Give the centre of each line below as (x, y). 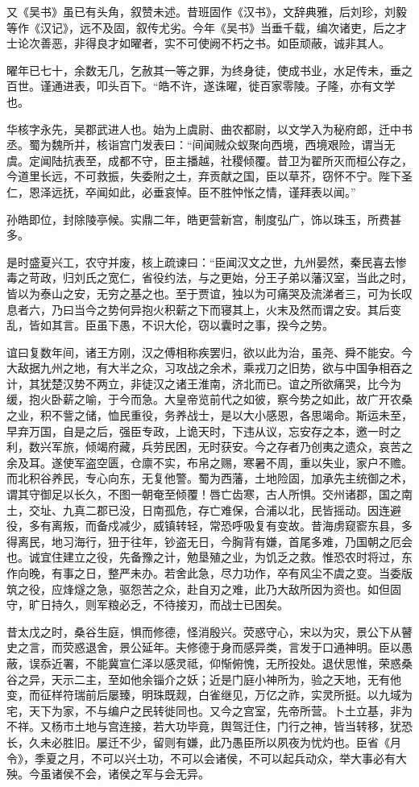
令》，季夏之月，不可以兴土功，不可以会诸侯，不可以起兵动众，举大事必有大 (207, 758)
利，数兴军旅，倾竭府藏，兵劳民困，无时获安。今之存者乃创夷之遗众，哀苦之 (209, 447)
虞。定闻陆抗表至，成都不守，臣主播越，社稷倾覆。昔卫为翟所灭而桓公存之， (209, 160)
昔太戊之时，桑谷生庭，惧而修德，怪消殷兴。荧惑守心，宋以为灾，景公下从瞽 (209, 631)
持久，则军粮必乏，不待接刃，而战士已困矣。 (170, 605)
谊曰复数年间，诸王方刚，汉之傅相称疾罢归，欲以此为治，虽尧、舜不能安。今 (209, 352)
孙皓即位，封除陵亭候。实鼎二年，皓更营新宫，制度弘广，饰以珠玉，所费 (198, 219)
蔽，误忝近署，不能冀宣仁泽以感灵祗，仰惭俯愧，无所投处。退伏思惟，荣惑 (204, 663)
